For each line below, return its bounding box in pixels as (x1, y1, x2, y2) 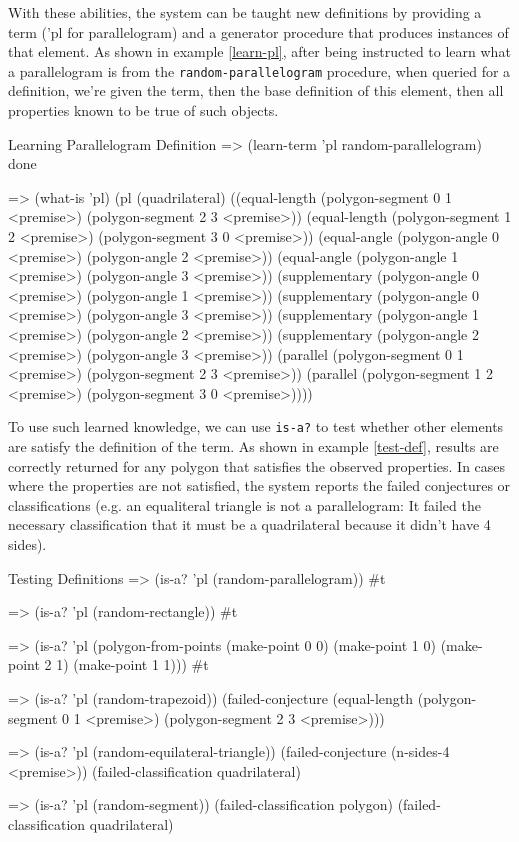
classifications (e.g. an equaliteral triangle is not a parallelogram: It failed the (8, 494, 481, 515)
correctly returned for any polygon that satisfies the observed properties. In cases (8, 455, 506, 476)
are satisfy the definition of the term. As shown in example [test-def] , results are (8, 436, 499, 456)
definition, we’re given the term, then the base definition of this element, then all (8, 80, 504, 101)
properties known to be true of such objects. (8, 100, 279, 121)
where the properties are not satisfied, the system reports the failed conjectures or (8, 475, 511, 496)
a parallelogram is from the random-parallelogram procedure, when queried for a (8, 60, 511, 81)
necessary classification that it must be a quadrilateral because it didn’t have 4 (8, 514, 491, 535)
